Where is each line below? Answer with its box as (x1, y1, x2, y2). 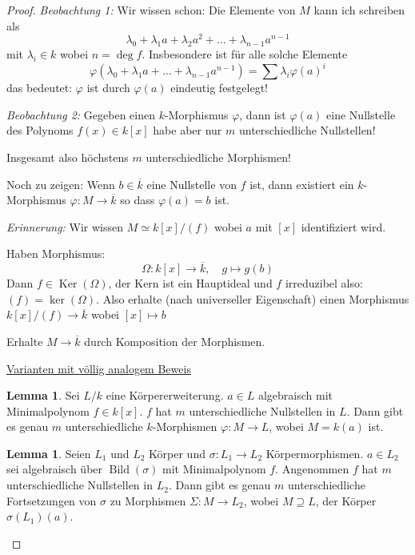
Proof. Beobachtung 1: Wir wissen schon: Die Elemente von (6, 2, 296, 18)
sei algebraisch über (6, 460, 103, 477)
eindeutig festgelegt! (170, 79, 268, 96)
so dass (120, 191, 155, 208)
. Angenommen (275, 460, 349, 477)
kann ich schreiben (313, 2, 405, 18)
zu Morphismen (110, 492, 186, 509)
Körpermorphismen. (265, 444, 364, 461)
